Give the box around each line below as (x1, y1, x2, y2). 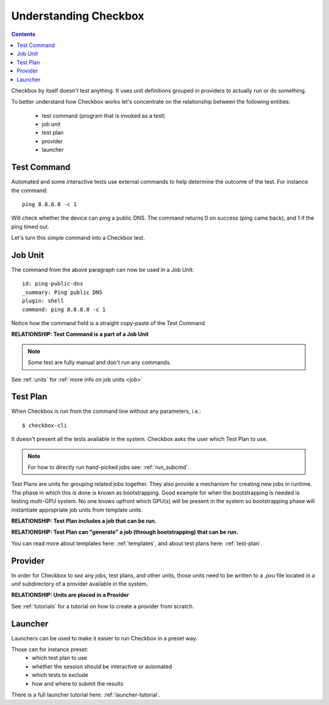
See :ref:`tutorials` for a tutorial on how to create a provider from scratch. (11, 603, 194, 610)
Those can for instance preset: (11, 646, 88, 653)
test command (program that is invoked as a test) (41, 112, 166, 119)
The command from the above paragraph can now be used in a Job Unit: (11, 266, 194, 273)
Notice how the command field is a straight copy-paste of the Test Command (11, 319, 205, 326)
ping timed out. (11, 223, 49, 230)
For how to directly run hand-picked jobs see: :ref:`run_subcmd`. (27, 463, 190, 471)
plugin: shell (22, 298, 64, 304)
